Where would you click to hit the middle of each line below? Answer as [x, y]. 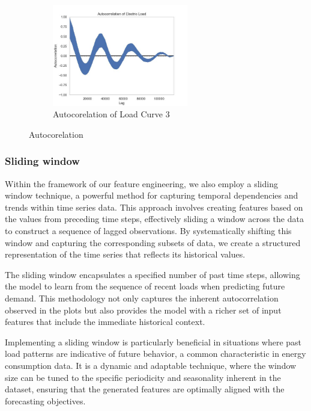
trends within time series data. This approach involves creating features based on [154, 207]
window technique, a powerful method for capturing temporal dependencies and [152, 195]
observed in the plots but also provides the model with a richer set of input [143, 310]
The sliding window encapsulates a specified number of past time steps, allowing [152, 274]
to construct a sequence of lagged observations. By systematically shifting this [148, 231]
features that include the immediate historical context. [105, 322]
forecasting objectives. [45, 400]
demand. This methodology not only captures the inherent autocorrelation [142, 298]
